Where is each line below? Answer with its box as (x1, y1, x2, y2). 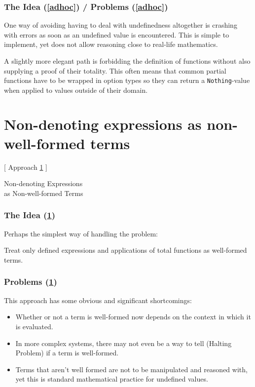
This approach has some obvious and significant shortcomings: (4, 295, 192, 305)
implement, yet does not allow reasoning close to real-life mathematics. (4, 39, 218, 49)
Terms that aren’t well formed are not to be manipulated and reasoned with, (15, 364, 248, 374)
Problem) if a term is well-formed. (15, 348, 119, 358)
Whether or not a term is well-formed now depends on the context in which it (15, 311, 251, 322)
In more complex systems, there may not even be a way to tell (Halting (15, 338, 232, 348)
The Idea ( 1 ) (4, 209, 56, 221)
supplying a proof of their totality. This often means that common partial (4, 65, 226, 76)
